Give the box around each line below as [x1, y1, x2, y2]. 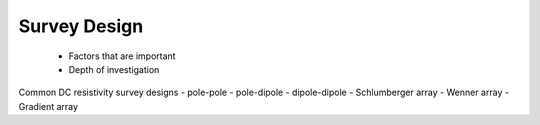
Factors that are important [68, 50, 176, 62]
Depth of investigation [68, 63, 160, 75]
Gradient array [18, 100, 79, 112]
